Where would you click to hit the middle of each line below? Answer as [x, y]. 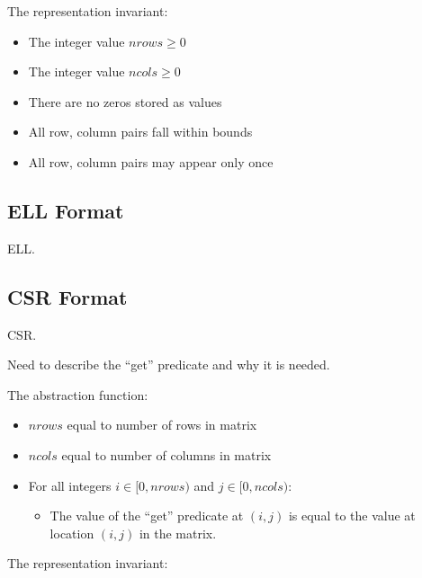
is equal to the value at [352, 516]
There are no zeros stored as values [125, 101]
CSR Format [67, 296]
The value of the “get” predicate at [147, 516]
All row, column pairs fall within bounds [140, 132]
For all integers [70, 485]
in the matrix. [178, 533]
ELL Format [66, 210]
